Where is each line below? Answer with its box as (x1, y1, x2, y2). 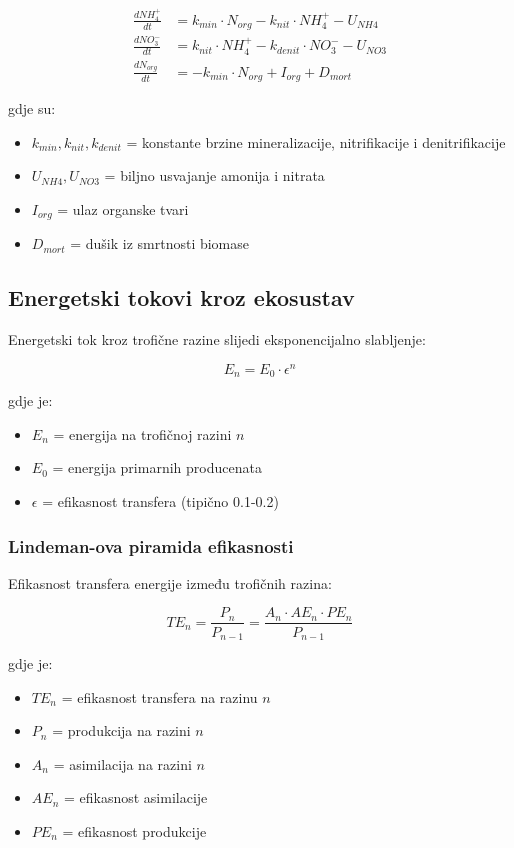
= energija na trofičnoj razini (53, 423, 232, 444)
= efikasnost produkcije (62, 820, 207, 841)
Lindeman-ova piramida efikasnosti (8, 533, 294, 558)
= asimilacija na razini (53, 753, 192, 774)
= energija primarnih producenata (52, 457, 262, 478)
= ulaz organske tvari (57, 198, 189, 219)
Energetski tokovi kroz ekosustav (8, 282, 355, 313)
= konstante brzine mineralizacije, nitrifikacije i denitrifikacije (126, 131, 506, 152)
